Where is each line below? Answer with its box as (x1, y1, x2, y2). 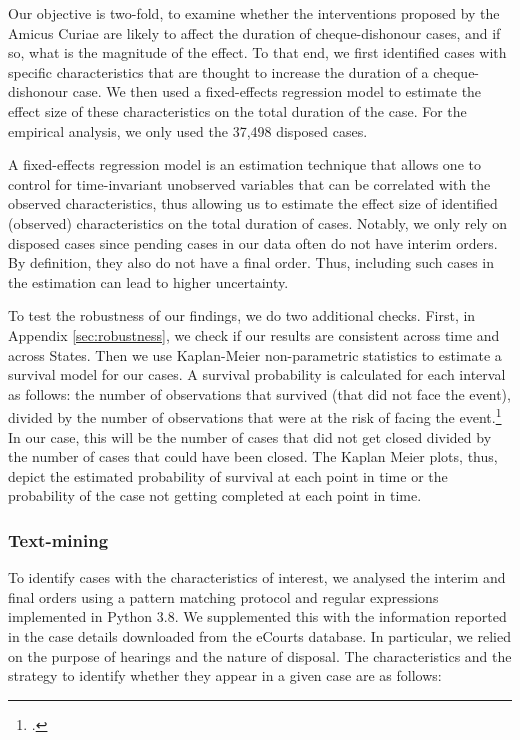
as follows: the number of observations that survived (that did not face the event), (8, 383, 511, 404)
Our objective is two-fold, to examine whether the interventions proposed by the (8, 3, 500, 23)
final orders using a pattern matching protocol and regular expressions (8, 586, 439, 607)
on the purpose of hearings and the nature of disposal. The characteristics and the (8, 645, 512, 666)
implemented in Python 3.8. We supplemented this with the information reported (8, 606, 507, 627)
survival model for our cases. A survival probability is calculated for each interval (8, 364, 506, 385)
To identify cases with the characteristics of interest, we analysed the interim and (8, 567, 506, 588)
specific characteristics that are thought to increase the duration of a (8, 61, 429, 82)
